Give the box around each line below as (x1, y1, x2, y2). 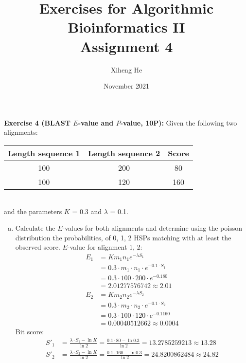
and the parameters (4, 206, 62, 217)
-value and (78, 117, 114, 127)
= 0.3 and (72, 206, 102, 217)
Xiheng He (110, 64, 142, 74)
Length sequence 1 (8, 147, 80, 159)
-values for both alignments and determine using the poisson (62, 223, 242, 233)
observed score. (15, 242, 60, 252)
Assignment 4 (80, 36, 173, 56)
